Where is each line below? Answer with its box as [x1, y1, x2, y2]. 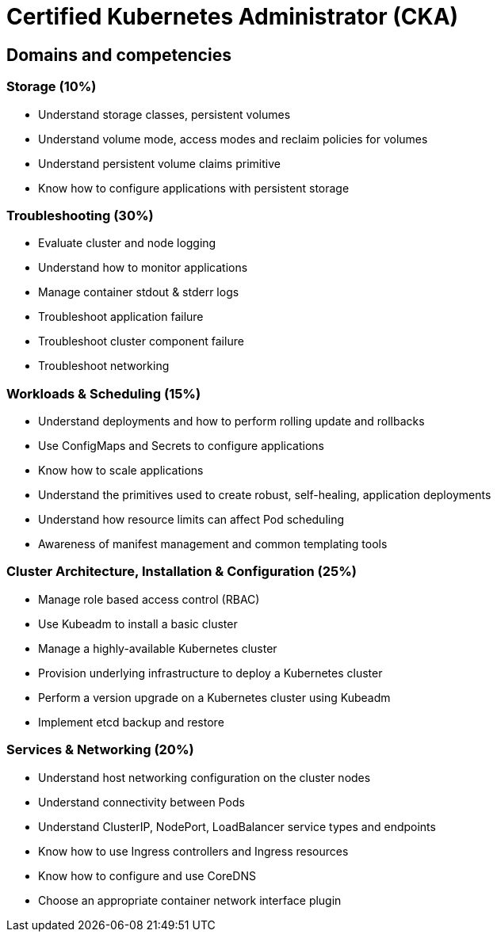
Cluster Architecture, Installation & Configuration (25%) [6, 563, 357, 580]
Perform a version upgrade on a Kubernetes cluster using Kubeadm [38, 690, 391, 704]
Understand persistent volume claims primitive [38, 156, 281, 170]
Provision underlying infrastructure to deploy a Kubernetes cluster [38, 665, 383, 680]
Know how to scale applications [38, 463, 204, 478]
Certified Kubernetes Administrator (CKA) [6, 3, 459, 30]
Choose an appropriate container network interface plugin [38, 893, 342, 907]
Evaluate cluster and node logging [38, 236, 216, 250]
